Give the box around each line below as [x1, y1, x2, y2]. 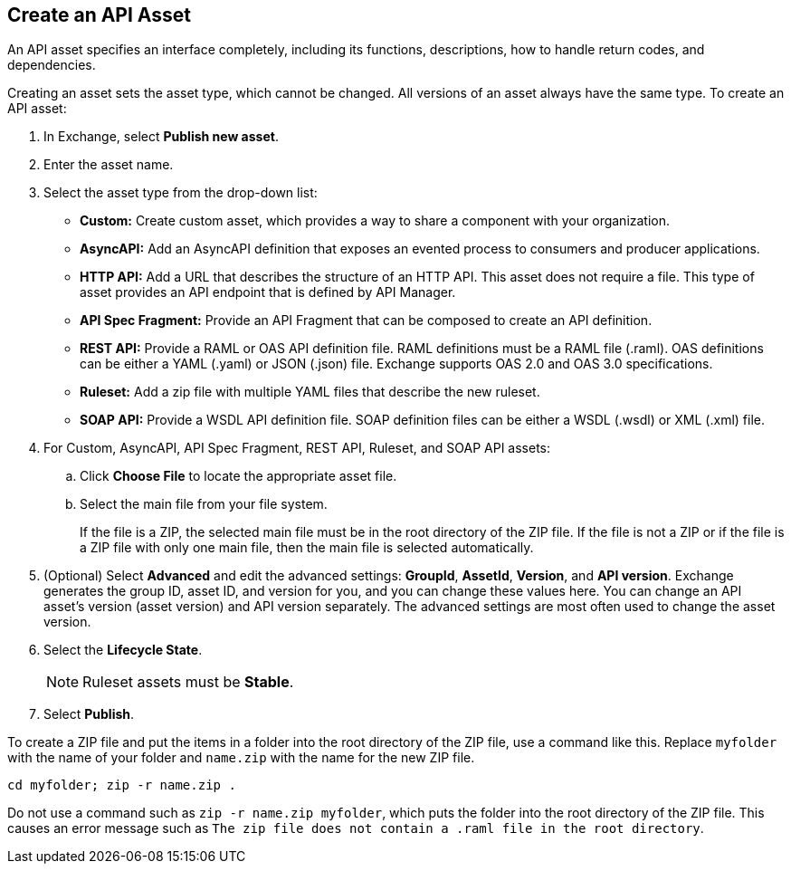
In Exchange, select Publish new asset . [43, 129, 279, 145]
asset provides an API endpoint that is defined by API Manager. [80, 284, 456, 301]
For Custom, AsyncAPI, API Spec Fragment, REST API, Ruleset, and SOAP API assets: [43, 440, 551, 456]
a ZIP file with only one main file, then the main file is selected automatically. [80, 540, 534, 556]
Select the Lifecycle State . [43, 642, 203, 658]
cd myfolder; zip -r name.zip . [7, 778, 236, 793]
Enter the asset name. [43, 157, 174, 173]
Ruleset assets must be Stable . [82, 673, 294, 692]
